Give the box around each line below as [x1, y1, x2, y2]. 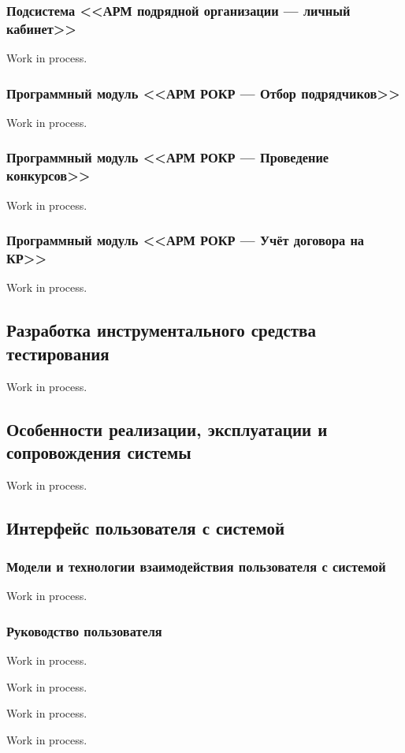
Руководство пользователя [6, 621, 162, 640]
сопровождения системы [6, 439, 191, 464]
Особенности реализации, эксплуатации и [6, 416, 328, 441]
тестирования [6, 341, 110, 365]
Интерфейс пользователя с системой [6, 515, 285, 539]
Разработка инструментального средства [6, 318, 316, 342]
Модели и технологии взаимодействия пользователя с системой [6, 557, 386, 576]
